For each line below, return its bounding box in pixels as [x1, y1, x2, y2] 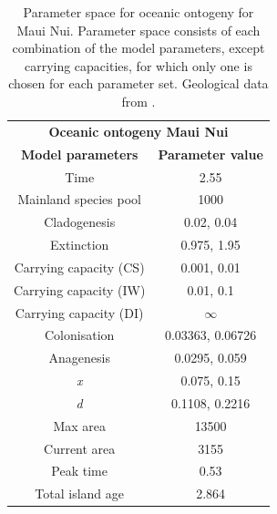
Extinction [49, 235, 109, 254]
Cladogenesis [44, 212, 116, 231]
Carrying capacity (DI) [15, 303, 144, 322]
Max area [53, 416, 106, 435]
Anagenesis [48, 348, 110, 367]
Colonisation [45, 325, 115, 344]
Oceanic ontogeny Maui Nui [48, 121, 229, 140]
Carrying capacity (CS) [14, 257, 145, 276]
